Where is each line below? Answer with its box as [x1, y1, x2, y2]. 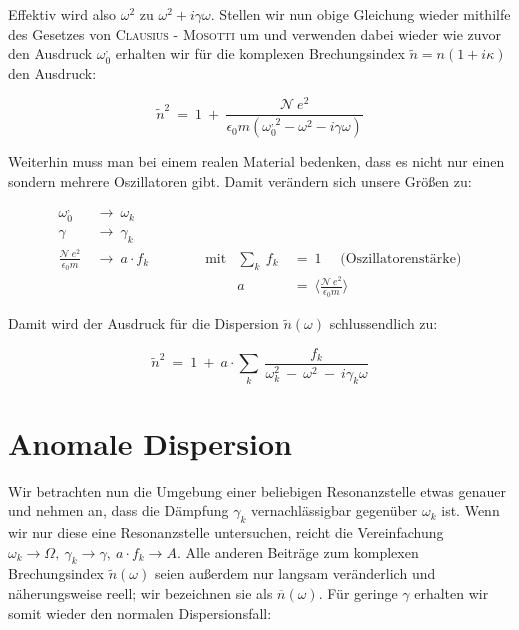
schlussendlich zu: [329, 313, 438, 334]
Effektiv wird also [8, 4, 117, 24]
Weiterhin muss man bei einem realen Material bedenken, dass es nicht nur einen [8, 151, 505, 172]
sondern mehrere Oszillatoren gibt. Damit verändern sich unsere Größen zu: [8, 170, 472, 191]
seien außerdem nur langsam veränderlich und [154, 563, 436, 584]
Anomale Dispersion [8, 422, 293, 463]
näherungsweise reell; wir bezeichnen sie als [8, 582, 273, 603]
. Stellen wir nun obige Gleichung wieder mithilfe [210, 4, 511, 24]
